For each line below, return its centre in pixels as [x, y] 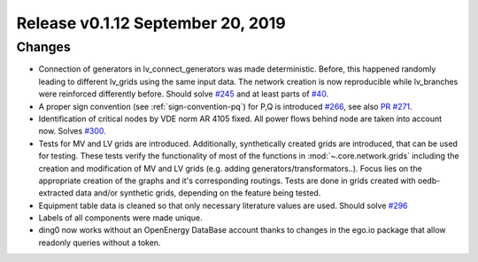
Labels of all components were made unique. [120, 218]
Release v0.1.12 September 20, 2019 [151, 23]
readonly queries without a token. [100, 243]
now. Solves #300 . [72, 131]
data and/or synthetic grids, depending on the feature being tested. [198, 193]
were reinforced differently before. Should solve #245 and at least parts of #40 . [184, 94]
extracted [56, 193]
